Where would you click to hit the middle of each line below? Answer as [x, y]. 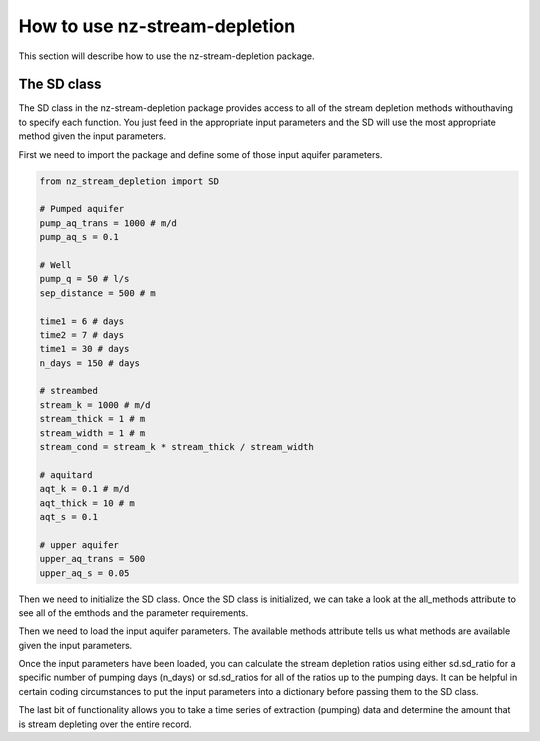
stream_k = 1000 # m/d [95, 404]
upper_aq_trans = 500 [92, 559]
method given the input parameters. [92, 136]
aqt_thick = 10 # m [87, 503]
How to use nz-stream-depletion [157, 26]
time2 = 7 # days [82, 334]
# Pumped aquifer [82, 209]
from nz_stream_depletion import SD [129, 181]
